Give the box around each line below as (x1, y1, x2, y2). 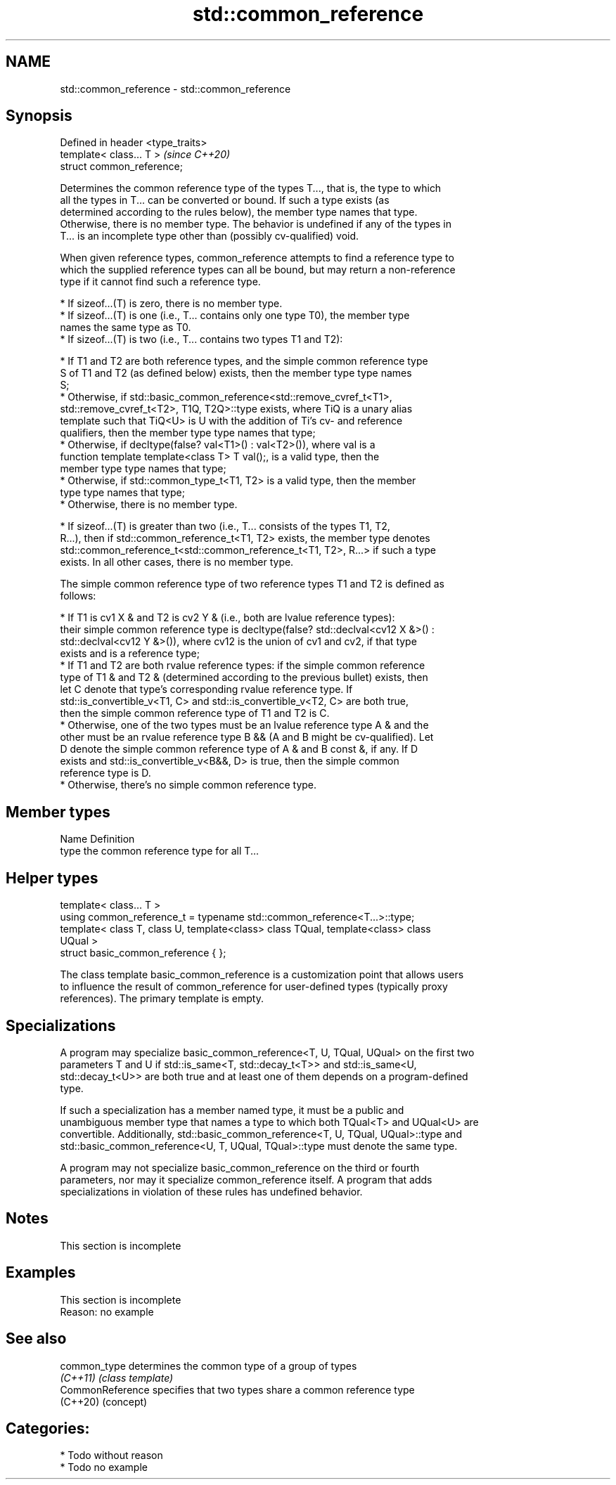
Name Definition (60, 833, 135, 845)
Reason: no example (60, 1305, 154, 1318)
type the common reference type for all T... (60, 845, 259, 857)
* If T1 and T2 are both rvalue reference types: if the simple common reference (60, 659, 425, 672)
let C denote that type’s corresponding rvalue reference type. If (60, 683, 353, 696)
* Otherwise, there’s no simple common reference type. (60, 779, 317, 791)
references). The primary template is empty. (60, 992, 264, 1005)
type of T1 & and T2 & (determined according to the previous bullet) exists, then (60, 671, 428, 684)
